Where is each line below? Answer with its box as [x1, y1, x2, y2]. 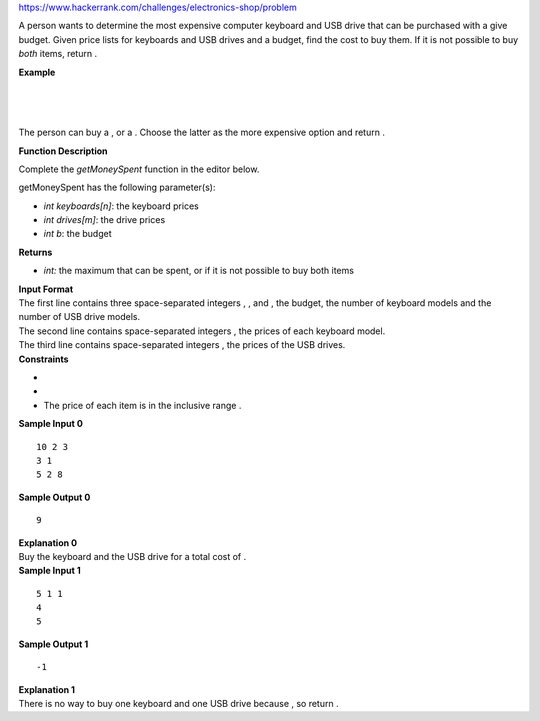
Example [18, 66, 56, 78]
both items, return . [18, 48, 98, 60]
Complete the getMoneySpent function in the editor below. [18, 163, 260, 175]
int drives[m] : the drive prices [43, 214, 166, 226]
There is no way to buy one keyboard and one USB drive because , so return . [18, 698, 339, 710]
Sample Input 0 [18, 418, 84, 430]
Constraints [18, 353, 69, 365]
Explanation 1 [18, 683, 75, 695]
